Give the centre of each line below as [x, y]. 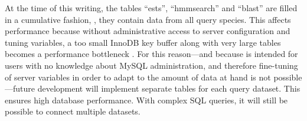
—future [20, 88]
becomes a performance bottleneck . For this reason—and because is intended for [151, 54]
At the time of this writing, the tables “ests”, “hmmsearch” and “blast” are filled [151, 8]
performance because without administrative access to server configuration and [148, 31]
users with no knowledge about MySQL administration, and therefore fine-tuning [151, 65]
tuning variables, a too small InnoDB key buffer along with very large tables [143, 42]
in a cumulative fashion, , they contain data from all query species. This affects [148, 19]
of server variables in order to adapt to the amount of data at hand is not [138, 77]
